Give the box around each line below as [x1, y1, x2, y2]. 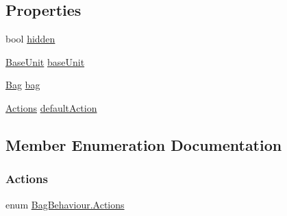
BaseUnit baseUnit [5, 54, 85, 69]
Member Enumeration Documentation [5, 134, 282, 155]
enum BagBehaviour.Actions [5, 197, 125, 211]
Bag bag [5, 77, 40, 92]
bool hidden [5, 32, 55, 46]
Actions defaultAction [5, 100, 97, 115]
